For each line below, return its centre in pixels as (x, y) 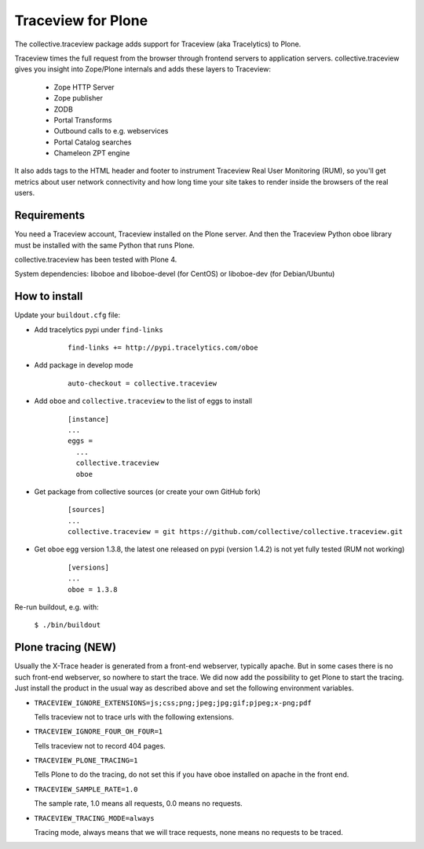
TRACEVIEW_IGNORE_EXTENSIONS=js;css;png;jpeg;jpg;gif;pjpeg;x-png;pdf (173, 703)
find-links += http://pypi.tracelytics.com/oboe (163, 348)
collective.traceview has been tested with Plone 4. (96, 259)
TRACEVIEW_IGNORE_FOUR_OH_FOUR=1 (99, 732)
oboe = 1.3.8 (93, 589)
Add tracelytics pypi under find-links (99, 329)
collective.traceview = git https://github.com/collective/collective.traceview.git (236, 532)
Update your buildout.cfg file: (68, 315)
